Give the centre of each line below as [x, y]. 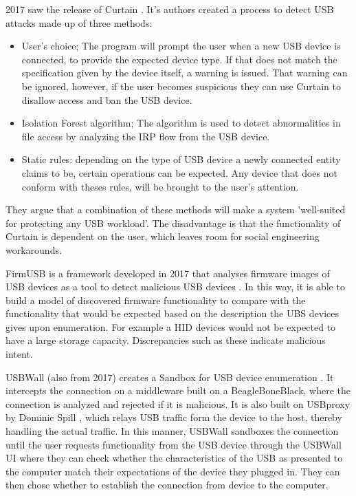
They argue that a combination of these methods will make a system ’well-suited [176, 209]
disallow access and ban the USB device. [107, 99]
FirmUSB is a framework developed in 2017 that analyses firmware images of [168, 273]
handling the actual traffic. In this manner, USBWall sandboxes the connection [172, 431]
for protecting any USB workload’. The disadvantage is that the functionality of [173, 223]
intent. [19, 354]
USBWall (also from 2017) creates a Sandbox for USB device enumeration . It [170, 377]
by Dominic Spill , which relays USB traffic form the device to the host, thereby [174, 417]
